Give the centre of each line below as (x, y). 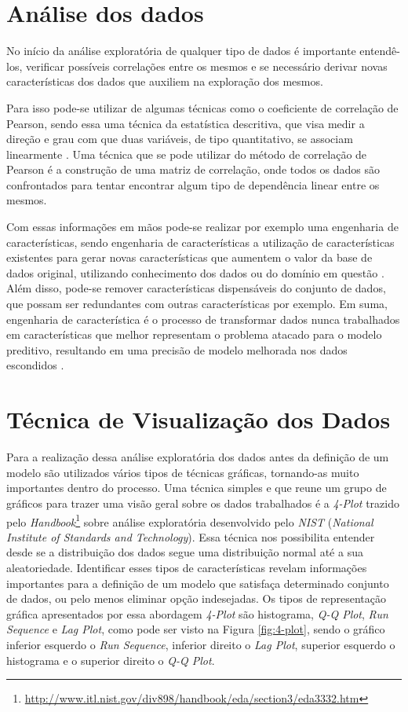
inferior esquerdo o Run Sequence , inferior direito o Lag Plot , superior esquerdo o (201, 644)
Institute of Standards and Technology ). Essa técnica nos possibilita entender (191, 536)
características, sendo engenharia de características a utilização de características (200, 242)
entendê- (380, 51)
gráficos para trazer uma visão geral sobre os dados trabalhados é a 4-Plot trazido (203, 503)
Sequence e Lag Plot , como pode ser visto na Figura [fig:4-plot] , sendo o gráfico (196, 629)
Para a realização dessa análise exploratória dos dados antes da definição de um (198, 457)
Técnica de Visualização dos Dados (199, 419)
